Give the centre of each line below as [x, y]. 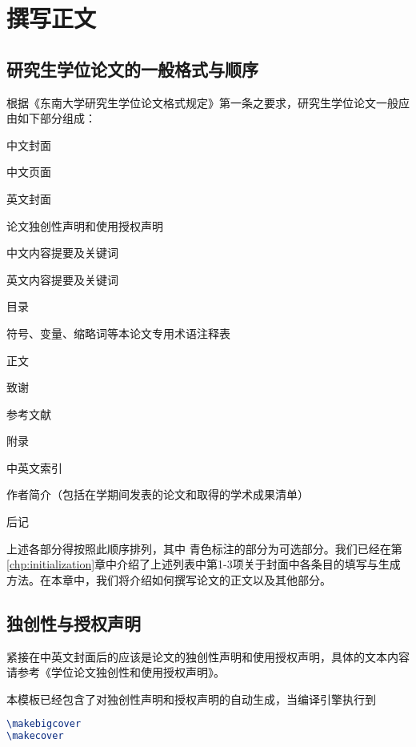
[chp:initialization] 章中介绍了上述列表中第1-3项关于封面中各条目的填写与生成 [204, 564]
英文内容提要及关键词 [62, 279]
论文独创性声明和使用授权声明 [85, 225]
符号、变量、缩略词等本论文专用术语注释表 [118, 333]
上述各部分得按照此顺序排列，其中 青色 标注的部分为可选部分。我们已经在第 [204, 548]
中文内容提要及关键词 [62, 253]
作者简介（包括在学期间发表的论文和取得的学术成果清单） [158, 494]
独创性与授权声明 [74, 622]
